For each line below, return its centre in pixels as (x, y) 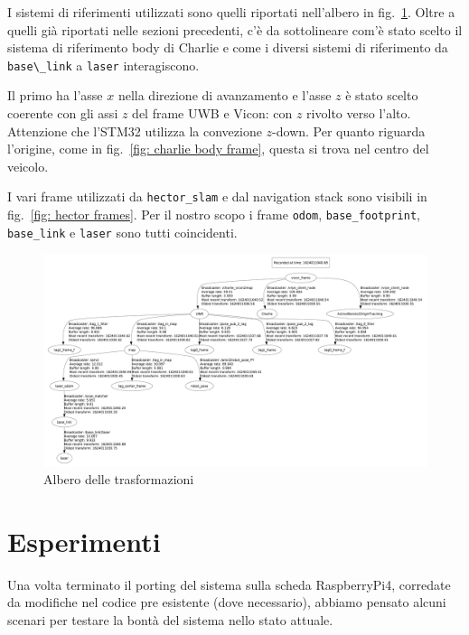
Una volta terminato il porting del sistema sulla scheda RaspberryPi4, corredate (229, 584)
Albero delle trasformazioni (119, 479)
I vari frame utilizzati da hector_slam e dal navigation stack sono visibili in (217, 196)
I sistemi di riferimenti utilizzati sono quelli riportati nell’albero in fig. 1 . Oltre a (231, 12)
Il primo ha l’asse (55, 95)
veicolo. (28, 166)
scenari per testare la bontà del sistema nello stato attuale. (170, 620)
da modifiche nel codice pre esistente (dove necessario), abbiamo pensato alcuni (227, 602)
